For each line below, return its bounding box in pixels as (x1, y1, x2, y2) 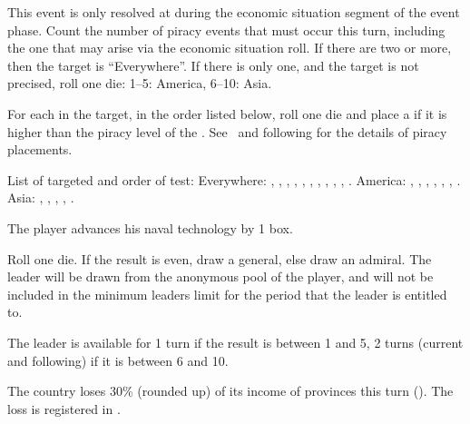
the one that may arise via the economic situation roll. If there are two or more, (7, 38, 452, 57)
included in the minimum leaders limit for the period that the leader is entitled (7, 284, 447, 303)
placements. (7, 140, 73, 159)
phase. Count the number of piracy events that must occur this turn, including (7, 20, 446, 39)
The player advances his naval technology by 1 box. (7, 218, 293, 237)
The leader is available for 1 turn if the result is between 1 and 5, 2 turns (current (7, 332, 464, 351)
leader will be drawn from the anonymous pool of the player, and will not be (7, 267, 434, 286)
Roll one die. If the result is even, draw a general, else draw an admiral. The (7, 249, 432, 268)
